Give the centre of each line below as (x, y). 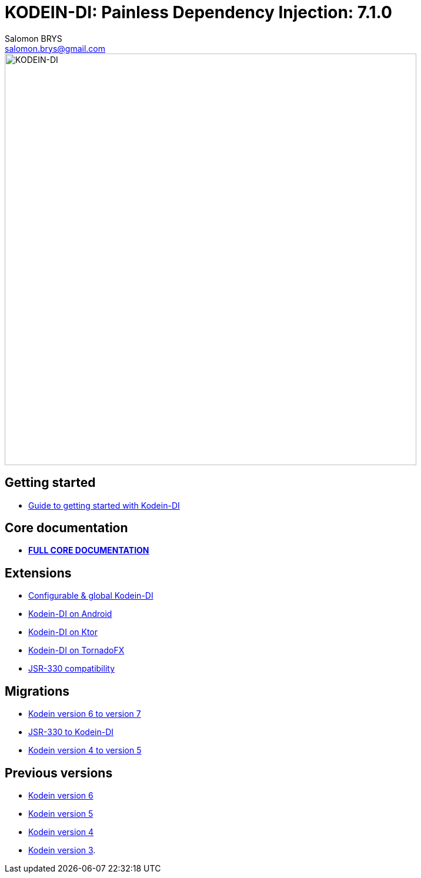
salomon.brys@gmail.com (55, 48)
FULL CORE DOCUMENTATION (89, 550)
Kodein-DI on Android (70, 614)
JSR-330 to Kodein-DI (71, 732)
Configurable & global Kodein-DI (91, 596)
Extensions (38, 573)
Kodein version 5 (61, 813)
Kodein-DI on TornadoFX (76, 650)
